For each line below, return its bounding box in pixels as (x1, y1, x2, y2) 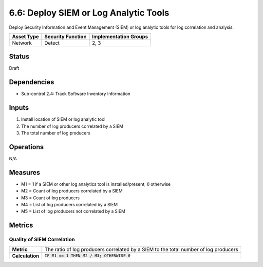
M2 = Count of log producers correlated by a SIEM (21, 188, 123, 194)
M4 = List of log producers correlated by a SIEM (21, 202, 118, 208)
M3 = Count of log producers (21, 195, 80, 201)
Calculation (12, 252, 39, 259)
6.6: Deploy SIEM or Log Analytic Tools (9, 7, 169, 18)
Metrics (9, 221, 34, 229)
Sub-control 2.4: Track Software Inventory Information (21, 91, 131, 97)
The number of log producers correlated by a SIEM (21, 123, 124, 129)
